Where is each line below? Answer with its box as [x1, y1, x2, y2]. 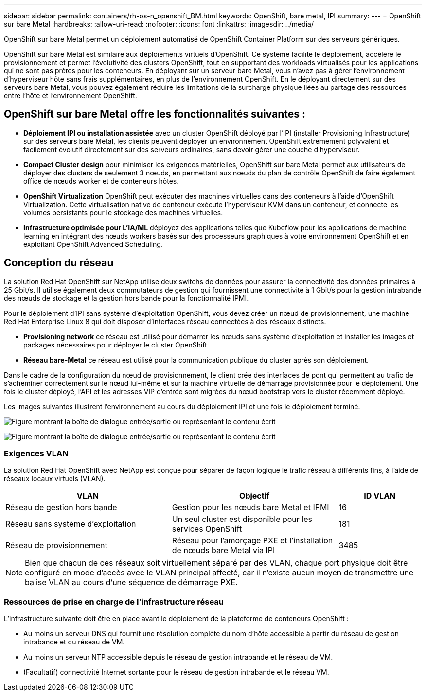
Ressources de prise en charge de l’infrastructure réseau [4, 596, 224, 607]
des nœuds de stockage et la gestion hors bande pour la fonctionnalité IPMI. [4, 294, 249, 302]
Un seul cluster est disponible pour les [172, 514, 312, 524]
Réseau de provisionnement [5, 540, 107, 551]
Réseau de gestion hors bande [5, 503, 117, 513]
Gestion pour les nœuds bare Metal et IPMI [172, 503, 329, 513]
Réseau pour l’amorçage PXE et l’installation [172, 536, 333, 546]
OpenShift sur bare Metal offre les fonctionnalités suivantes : [4, 108, 305, 121]
